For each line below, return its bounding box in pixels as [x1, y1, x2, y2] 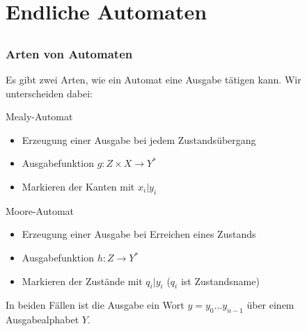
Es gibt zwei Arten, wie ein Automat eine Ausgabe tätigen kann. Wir [6, 72, 301, 87]
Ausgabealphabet [6, 312, 79, 327]
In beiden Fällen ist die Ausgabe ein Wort [6, 298, 184, 312]
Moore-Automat [6, 203, 74, 218]
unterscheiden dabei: [6, 86, 93, 100]
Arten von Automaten [6, 45, 133, 62]
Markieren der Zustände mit [22, 273, 143, 288]
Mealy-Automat [6, 109, 73, 124]
